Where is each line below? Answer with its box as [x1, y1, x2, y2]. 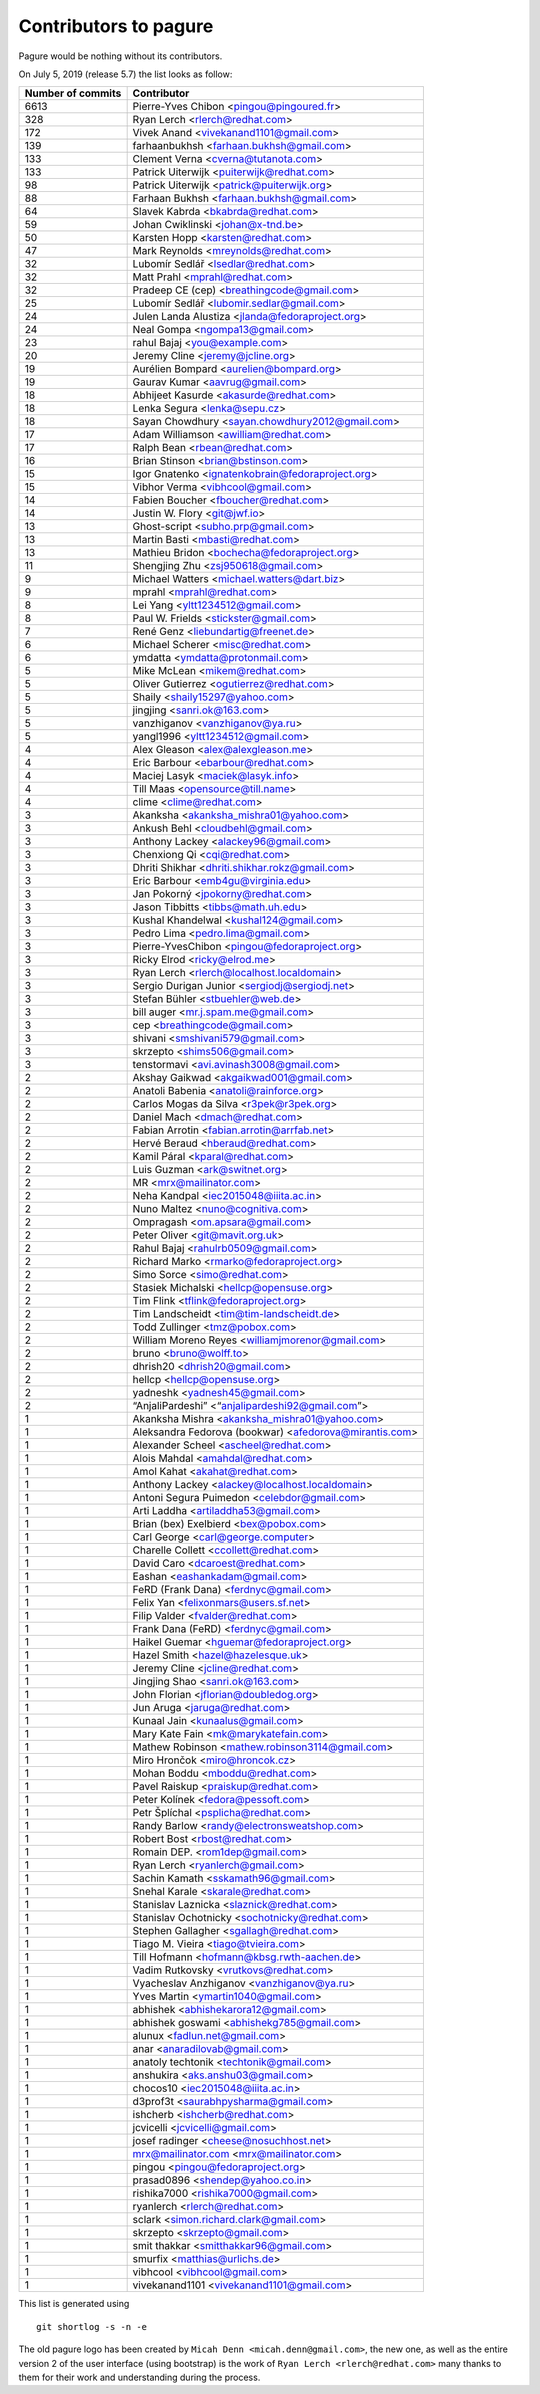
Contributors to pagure [18, 15, 214, 37]
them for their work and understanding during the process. [18, 2371, 261, 2383]
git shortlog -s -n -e [36, 2321, 148, 2332]
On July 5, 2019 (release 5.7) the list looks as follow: [18, 68, 233, 80]
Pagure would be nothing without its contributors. [18, 50, 223, 62]
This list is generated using [18, 2298, 130, 2310]
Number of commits [24, 86, 122, 100]
